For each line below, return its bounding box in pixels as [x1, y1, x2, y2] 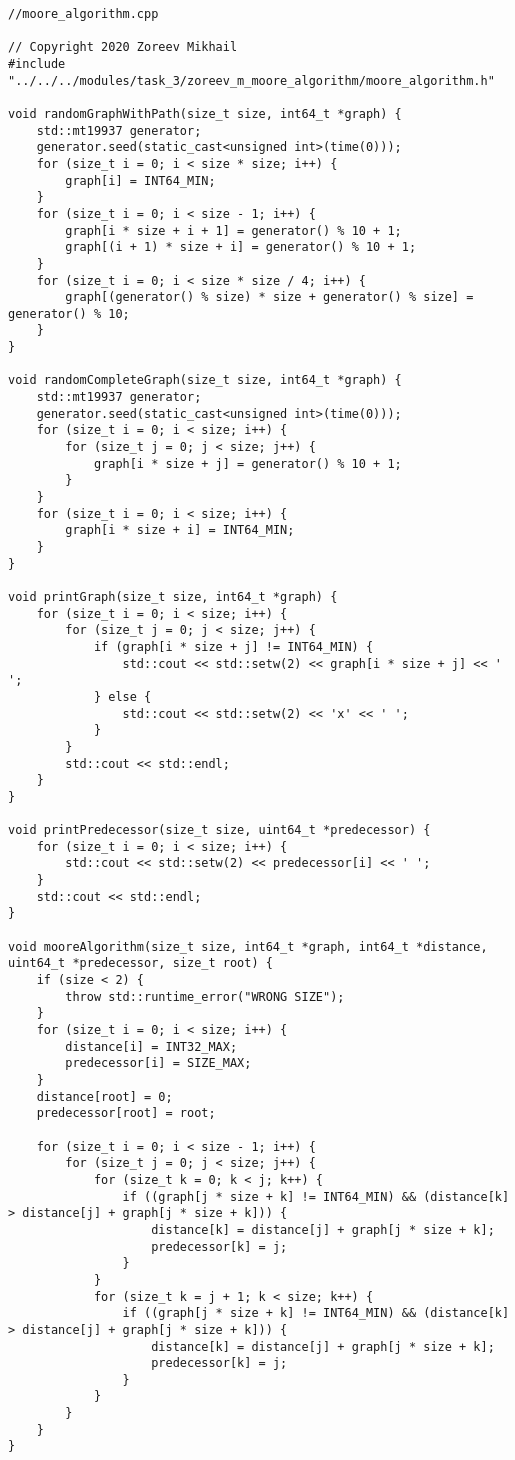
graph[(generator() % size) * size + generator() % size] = [65, 290, 474, 305]
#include [8, 56, 66, 71]
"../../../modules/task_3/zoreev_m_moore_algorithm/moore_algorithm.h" [8, 73, 495, 88]
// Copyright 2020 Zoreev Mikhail [8, 40, 238, 55]
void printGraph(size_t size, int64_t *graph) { [8, 589, 338, 604]
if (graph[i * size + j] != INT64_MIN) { [93, 639, 374, 654]
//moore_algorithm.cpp [8, 7, 159, 21]
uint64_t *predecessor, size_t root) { [8, 956, 273, 971]
